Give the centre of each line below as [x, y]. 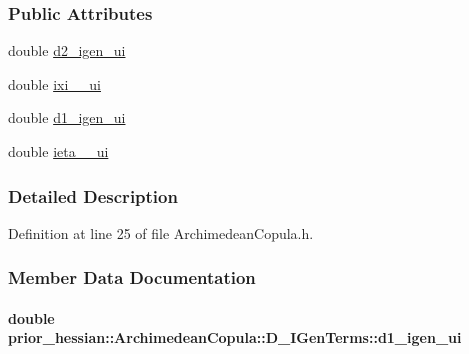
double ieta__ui [58, 151]
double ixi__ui [54, 83]
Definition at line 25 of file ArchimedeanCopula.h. [161, 232]
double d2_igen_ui [67, 50]
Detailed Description [93, 195]
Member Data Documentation [132, 277]
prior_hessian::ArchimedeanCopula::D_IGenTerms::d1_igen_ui [235, 337]
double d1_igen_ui [67, 117]
